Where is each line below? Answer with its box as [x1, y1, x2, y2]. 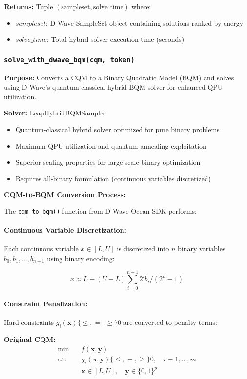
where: [131, 1, 151, 11]
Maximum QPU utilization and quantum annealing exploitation [15, 140, 206, 151]
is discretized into [117, 244, 169, 254]
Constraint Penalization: [4, 299, 88, 309]
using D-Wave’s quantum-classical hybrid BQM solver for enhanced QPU [4, 82, 223, 92]
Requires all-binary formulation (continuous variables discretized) [15, 173, 211, 183]
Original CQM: [4, 334, 56, 344]
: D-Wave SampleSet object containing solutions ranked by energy [46, 18, 244, 28]
